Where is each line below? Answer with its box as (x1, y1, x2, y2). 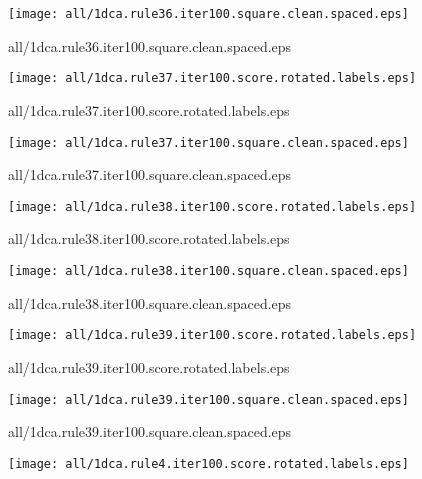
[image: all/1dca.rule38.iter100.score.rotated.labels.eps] (8, 199, 417, 214)
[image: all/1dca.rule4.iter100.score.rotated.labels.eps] (8, 456, 409, 471)
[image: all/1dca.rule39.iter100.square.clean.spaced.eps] (8, 392, 409, 407)
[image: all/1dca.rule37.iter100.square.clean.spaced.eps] (8, 135, 409, 150)
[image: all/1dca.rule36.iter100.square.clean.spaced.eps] (8, 7, 409, 21)
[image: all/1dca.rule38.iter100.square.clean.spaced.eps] (8, 264, 409, 278)
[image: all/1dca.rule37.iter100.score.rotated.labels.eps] (8, 71, 417, 86)
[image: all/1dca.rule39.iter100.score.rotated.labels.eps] (8, 328, 417, 343)
